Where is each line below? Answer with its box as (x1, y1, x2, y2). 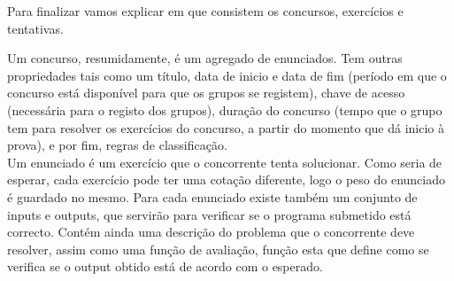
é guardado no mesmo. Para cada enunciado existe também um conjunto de (7, 187, 418, 206)
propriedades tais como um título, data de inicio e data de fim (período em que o (7, 66, 447, 84)
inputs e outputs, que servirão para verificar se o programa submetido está (7, 205, 412, 223)
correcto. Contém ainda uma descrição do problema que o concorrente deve (7, 222, 415, 241)
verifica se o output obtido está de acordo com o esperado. (7, 257, 323, 276)
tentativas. (7, 19, 64, 37)
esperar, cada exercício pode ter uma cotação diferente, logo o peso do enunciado (7, 170, 445, 189)
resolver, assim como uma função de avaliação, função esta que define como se (7, 239, 429, 258)
